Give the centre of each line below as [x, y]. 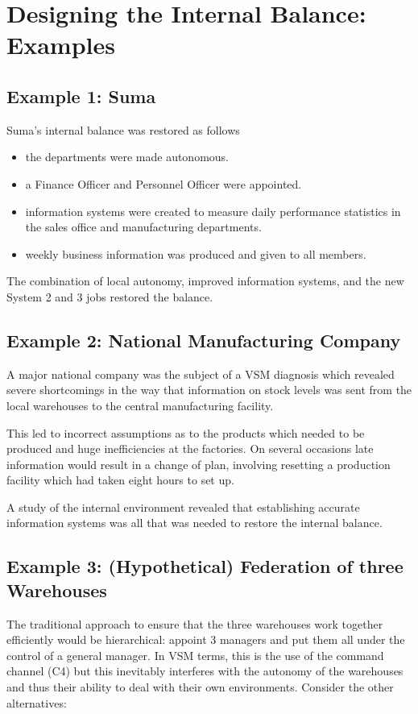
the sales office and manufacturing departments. [143, 227]
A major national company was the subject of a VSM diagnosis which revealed [201, 374]
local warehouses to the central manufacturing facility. [140, 405]
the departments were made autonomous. [127, 157]
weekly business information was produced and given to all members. [196, 253]
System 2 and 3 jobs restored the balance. [110, 296]
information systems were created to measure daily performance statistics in [213, 211]
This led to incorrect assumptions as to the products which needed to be [186, 432]
